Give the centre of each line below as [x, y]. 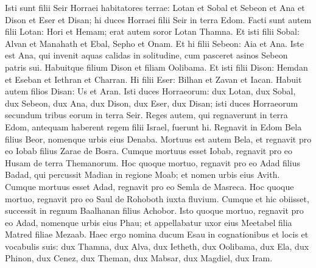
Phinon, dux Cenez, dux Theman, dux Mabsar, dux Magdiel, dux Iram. [139, 258]
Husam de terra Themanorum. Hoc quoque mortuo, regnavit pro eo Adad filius [153, 162]
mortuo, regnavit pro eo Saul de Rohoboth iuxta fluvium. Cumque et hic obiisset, [157, 198]
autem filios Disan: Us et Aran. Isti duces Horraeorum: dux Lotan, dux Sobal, [150, 91]
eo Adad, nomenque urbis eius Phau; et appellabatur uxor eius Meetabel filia [149, 222]
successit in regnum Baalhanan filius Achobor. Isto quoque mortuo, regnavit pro [154, 210]
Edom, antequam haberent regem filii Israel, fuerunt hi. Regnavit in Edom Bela [153, 126]
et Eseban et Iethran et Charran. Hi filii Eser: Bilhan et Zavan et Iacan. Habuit [153, 79]
